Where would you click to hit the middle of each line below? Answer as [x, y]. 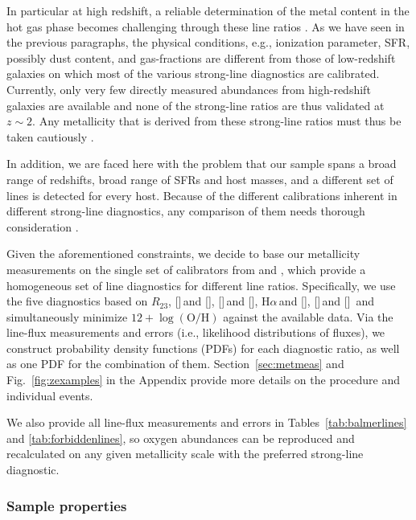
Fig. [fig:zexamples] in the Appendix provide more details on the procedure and [204, 380]
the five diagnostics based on [77, 301]
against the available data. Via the [308, 316]
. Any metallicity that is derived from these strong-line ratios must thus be [217, 121]
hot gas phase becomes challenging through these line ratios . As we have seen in [206, 26]
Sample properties [67, 505]
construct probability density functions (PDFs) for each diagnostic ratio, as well [203, 348]
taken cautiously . [50, 136]
